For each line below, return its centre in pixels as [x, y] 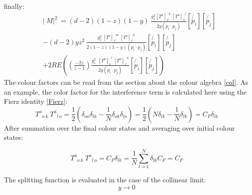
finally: [14, 6]
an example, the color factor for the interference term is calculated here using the [125, 91]
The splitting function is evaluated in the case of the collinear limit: [105, 180]
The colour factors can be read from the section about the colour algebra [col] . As [126, 82]
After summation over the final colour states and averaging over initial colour [119, 127]
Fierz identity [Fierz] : [36, 101]
